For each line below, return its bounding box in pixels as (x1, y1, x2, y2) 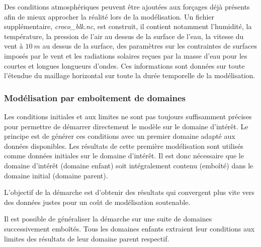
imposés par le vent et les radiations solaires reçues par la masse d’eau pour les (4, 50, 247, 61)
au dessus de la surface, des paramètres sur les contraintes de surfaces (42, 41, 257, 51)
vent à (4, 41, 23, 51)
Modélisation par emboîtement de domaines (4, 91, 186, 104)
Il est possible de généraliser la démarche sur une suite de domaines (4, 213, 212, 224)
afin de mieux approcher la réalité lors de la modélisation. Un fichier (4, 11, 215, 22)
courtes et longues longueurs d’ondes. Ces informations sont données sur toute (4, 60, 245, 71)
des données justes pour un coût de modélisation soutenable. (4, 196, 191, 207)
